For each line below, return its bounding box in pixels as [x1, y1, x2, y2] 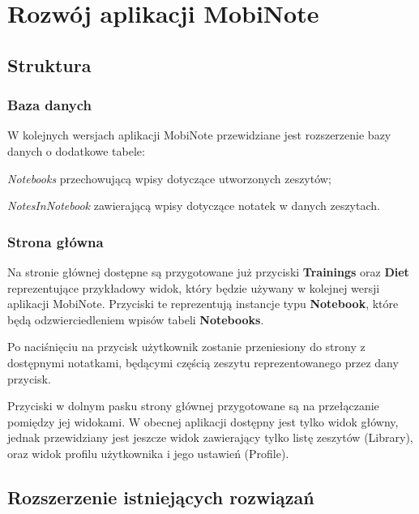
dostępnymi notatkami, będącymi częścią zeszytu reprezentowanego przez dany [7, 353, 399, 371]
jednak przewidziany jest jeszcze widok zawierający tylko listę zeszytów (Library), [7, 429, 413, 446]
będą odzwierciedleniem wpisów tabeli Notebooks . [7, 311, 264, 328]
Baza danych [7, 95, 92, 115]
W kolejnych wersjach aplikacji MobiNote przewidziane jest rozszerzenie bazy [7, 126, 391, 143]
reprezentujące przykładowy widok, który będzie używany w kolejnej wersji [7, 279, 380, 296]
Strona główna [7, 231, 104, 251]
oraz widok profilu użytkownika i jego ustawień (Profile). [7, 444, 289, 461]
